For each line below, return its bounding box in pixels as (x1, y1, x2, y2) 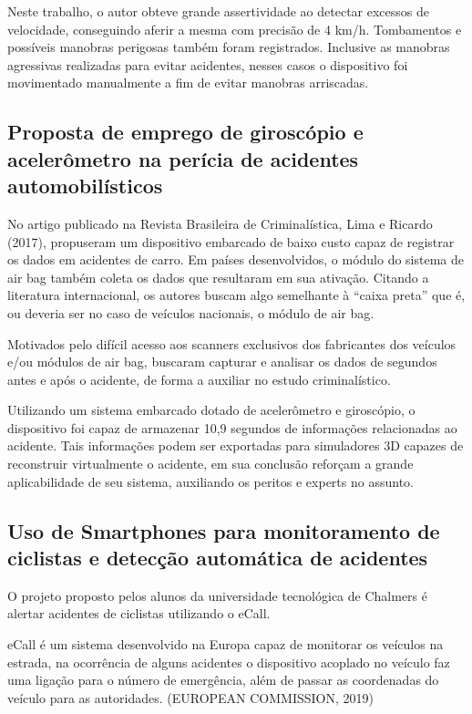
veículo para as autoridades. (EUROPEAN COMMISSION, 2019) (7, 688, 374, 707)
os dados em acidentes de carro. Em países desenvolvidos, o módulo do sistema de (7, 250, 465, 269)
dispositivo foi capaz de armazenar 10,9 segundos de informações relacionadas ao (7, 418, 457, 437)
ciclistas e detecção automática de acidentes (7, 543, 428, 572)
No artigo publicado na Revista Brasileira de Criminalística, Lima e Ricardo (7, 213, 433, 233)
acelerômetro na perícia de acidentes (7, 144, 359, 172)
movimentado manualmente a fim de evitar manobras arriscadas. (7, 73, 369, 92)
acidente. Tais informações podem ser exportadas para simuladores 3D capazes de (7, 436, 464, 455)
